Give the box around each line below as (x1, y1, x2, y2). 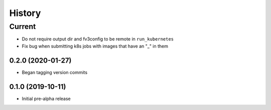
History (9, 7, 41, 18)
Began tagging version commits (22, 69, 88, 75)
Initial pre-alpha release (22, 95, 71, 101)
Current (9, 22, 36, 31)
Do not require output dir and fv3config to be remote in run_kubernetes (22, 36, 174, 42)
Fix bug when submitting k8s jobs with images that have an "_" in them (22, 43, 168, 49)
